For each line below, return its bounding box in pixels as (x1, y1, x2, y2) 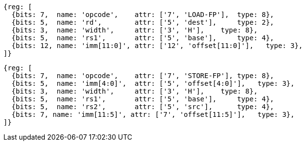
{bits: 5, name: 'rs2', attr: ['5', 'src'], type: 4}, (11, 103, 274, 111)
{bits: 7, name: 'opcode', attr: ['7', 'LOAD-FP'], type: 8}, (11, 11, 274, 18)
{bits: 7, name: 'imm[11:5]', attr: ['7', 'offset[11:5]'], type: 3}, (11, 111, 295, 118)
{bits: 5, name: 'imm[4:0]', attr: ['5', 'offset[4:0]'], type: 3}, (11, 80, 295, 87)
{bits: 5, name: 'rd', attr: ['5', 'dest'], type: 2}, (11, 18, 274, 26)
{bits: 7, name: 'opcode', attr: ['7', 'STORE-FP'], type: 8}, (11, 72, 274, 80)
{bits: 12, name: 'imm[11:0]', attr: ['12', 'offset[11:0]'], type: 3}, (11, 42, 303, 49)
